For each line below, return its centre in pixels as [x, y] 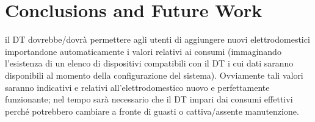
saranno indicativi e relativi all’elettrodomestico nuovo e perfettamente [137, 87]
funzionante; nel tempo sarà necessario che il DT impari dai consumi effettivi [149, 99]
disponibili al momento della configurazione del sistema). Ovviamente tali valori [154, 75]
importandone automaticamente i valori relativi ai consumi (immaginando [143, 51]
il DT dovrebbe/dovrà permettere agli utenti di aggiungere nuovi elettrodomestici [157, 39]
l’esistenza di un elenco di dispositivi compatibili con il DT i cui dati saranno [149, 63]
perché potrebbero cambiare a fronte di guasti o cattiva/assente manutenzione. [152, 111]
